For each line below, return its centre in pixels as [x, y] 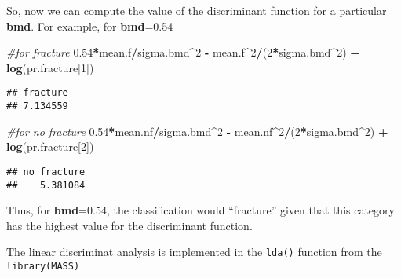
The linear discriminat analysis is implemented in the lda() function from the [194, 252]
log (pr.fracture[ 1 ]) [50, 67]
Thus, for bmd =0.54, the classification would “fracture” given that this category [200, 210]
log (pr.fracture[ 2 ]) [50, 146]
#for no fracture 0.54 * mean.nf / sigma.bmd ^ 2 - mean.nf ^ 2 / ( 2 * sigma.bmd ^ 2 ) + [197, 131]
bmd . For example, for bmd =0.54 [90, 26]
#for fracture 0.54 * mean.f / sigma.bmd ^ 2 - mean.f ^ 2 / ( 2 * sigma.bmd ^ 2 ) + [183, 52]
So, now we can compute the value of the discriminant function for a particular [197, 10]
